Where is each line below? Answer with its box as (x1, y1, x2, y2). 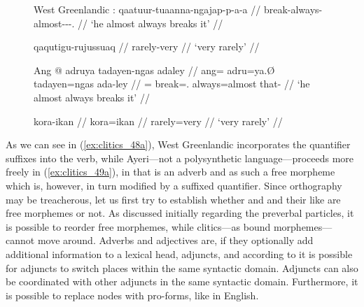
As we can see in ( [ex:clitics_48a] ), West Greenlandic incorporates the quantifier (6, 137, 351, 152)
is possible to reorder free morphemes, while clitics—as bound (6, 219, 271, 234)
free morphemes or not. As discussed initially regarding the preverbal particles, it (6, 206, 354, 220)
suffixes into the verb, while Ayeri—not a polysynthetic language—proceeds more (6, 150, 354, 165)
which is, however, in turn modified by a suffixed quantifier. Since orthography (6, 178, 342, 192)
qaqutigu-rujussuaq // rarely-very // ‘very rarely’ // (34, 39, 260, 54)
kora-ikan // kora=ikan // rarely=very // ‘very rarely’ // (34, 113, 283, 128)
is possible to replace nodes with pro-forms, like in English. (6, 287, 259, 302)
